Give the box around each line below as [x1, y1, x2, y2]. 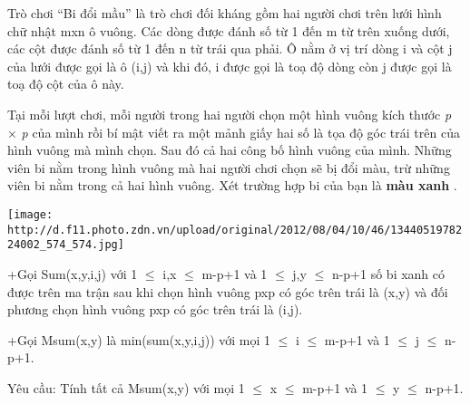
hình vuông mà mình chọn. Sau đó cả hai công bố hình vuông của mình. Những [7, 140, 452, 159]
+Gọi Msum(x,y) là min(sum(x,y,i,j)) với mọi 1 [7, 330, 271, 349]
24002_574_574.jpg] [7, 238, 124, 252]
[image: [7, 207, 54, 221]
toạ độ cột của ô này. [7, 74, 124, 93]
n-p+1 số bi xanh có [331, 264, 446, 283]
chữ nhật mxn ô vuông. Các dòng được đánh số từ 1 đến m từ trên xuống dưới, [7, 21, 450, 40]
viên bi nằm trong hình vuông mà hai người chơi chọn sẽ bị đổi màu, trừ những [7, 158, 450, 177]
